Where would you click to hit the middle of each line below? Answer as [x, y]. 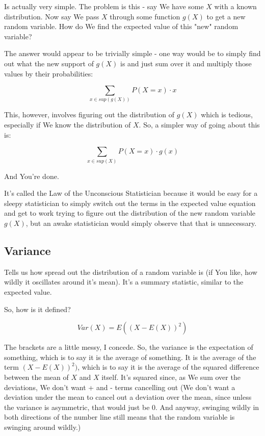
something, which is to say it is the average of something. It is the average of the [130, 357]
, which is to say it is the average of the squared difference [168, 367]
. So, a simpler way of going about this [199, 125]
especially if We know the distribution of [68, 125]
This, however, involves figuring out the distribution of [89, 114]
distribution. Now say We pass [52, 16]
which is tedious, [227, 114]
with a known [235, 6]
